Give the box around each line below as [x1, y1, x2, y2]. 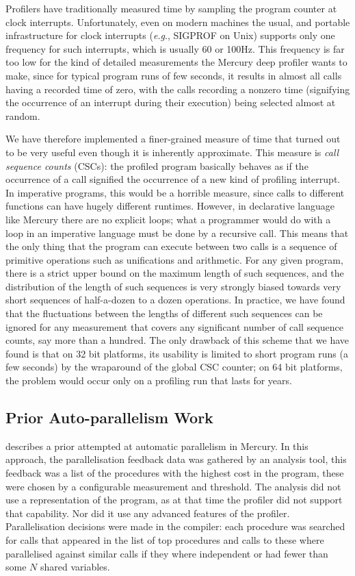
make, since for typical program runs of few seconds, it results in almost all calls [5, 68, 342, 82]
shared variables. [40, 560, 110, 574]
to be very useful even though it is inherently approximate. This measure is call [5, 145, 339, 159]
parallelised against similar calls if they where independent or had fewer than [5, 546, 328, 560]
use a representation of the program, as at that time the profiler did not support [5, 492, 343, 507]
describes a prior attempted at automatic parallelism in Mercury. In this [5, 438, 308, 453]
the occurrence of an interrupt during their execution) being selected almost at [5, 95, 336, 110]
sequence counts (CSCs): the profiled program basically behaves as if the [5, 158, 308, 173]
